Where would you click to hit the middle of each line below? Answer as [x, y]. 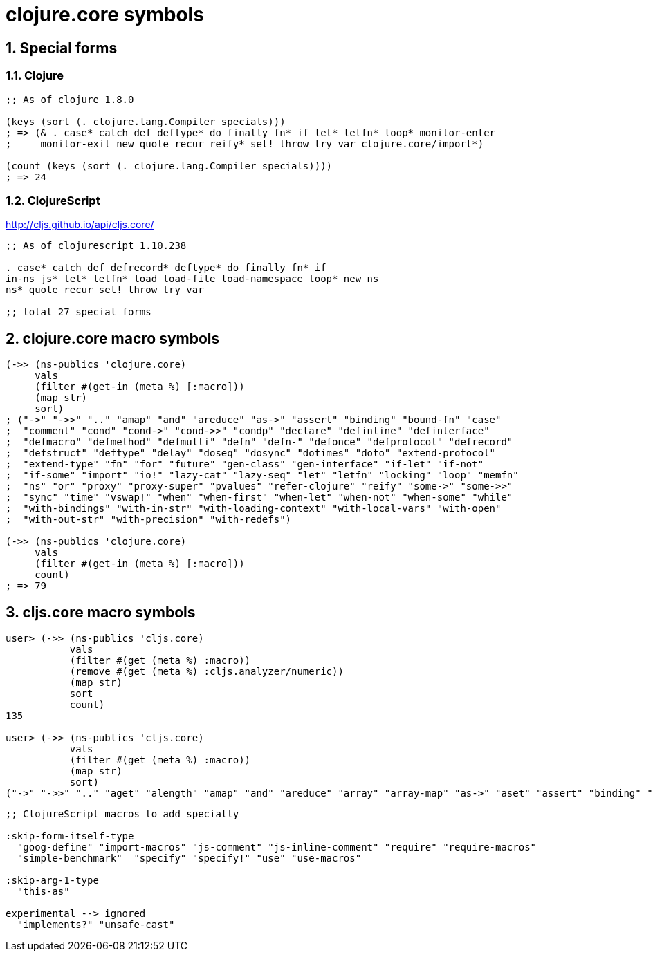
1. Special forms [62, 48]
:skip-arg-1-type [52, 880]
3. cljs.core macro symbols [101, 612]
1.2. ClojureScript [53, 200]
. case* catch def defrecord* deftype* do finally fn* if [166, 268]
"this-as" [43, 891]
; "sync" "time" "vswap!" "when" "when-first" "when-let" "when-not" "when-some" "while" [259, 498]
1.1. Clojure [35, 76]
